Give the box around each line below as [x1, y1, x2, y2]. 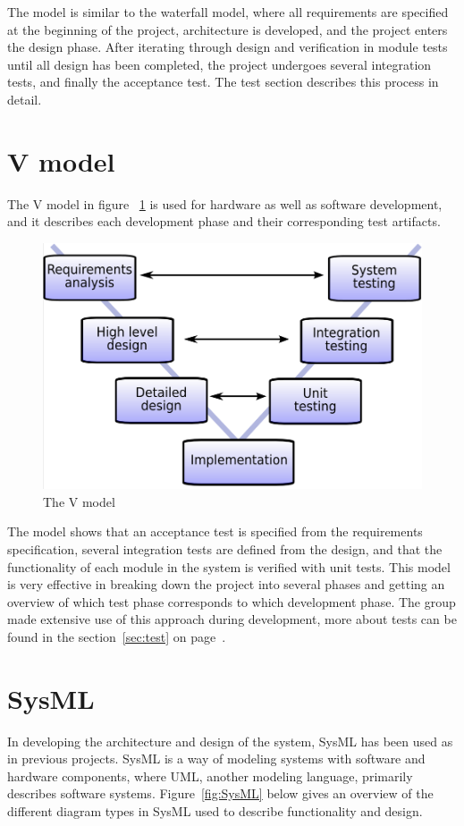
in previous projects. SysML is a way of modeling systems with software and [7, 749, 426, 768]
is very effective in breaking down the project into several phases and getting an [7, 575, 445, 594]
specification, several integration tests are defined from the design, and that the [7, 539, 443, 558]
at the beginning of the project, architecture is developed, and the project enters [7, 20, 448, 38]
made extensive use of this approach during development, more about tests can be [7, 610, 457, 628]
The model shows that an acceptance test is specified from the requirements [7, 522, 423, 541]
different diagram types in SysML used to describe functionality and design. [7, 802, 423, 821]
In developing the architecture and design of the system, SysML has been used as [7, 731, 453, 750]
